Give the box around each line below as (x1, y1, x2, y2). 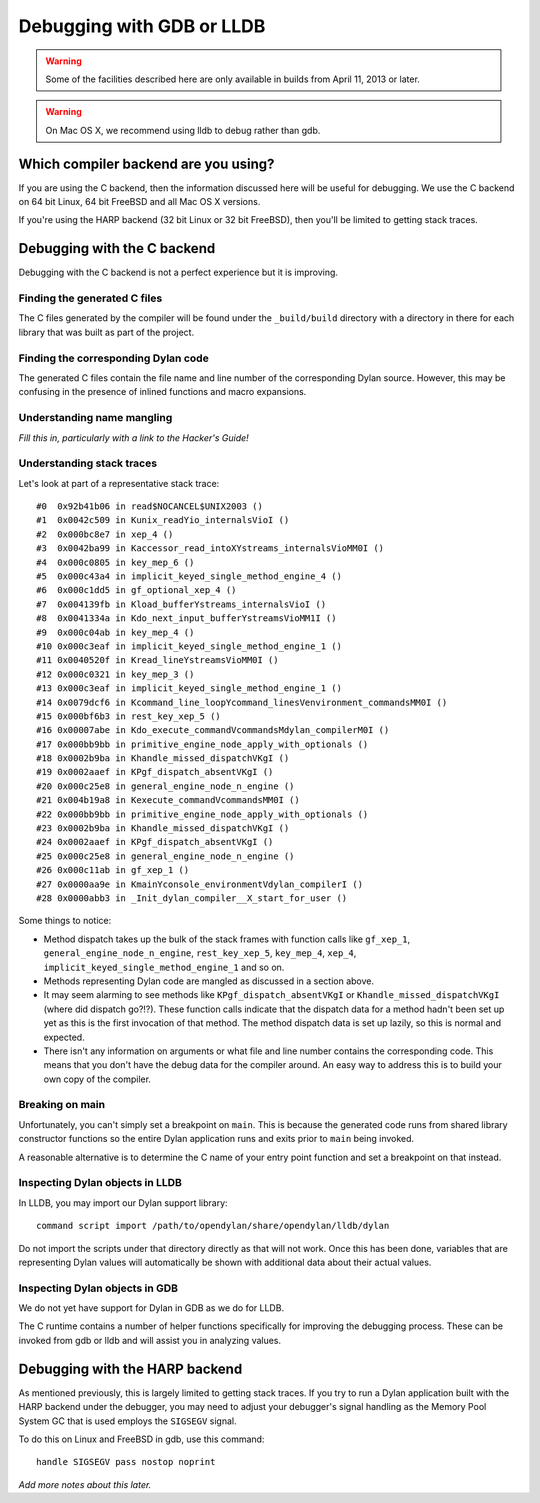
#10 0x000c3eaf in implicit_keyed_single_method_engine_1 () (36, 640, 342, 652)
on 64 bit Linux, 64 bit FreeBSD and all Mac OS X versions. (18, 196, 261, 208)
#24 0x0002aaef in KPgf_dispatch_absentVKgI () (36, 836, 274, 848)
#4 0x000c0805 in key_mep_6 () (36, 556, 195, 568)
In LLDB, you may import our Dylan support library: (18, 1196, 229, 1209)
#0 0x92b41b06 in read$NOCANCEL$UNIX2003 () (36, 501, 264, 512)
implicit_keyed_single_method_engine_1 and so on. (43, 961, 285, 973)
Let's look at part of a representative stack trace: (18, 477, 220, 489)
